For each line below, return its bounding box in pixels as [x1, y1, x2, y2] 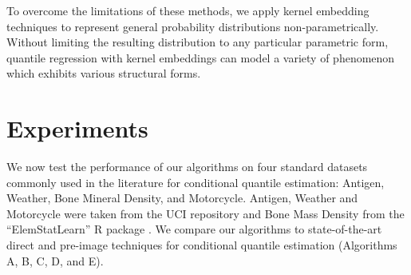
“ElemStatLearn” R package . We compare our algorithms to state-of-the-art [6, 221, 382, 237]
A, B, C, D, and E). [6, 252, 104, 269]
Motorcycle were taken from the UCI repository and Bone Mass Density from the [6, 205, 405, 221]
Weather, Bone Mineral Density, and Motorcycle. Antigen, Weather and [6, 189, 358, 206]
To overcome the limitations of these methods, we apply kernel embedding [6, 2, 370, 18]
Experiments [6, 112, 148, 145]
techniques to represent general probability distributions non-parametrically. [6, 18, 379, 34]
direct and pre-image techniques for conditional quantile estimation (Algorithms [6, 237, 397, 253]
